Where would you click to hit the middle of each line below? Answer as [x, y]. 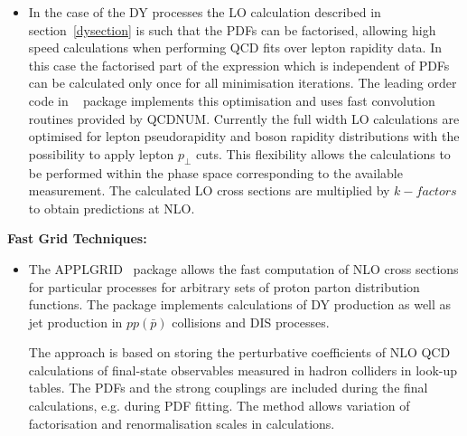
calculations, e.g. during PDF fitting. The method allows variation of [219, 406]
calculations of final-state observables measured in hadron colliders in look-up [243, 370]
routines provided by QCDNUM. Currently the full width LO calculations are [244, 118]
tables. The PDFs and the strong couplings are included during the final [228, 388]
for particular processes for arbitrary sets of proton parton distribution [224, 286]
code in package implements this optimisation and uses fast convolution [232, 100]
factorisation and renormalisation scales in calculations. [182, 423]
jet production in [75, 322]
